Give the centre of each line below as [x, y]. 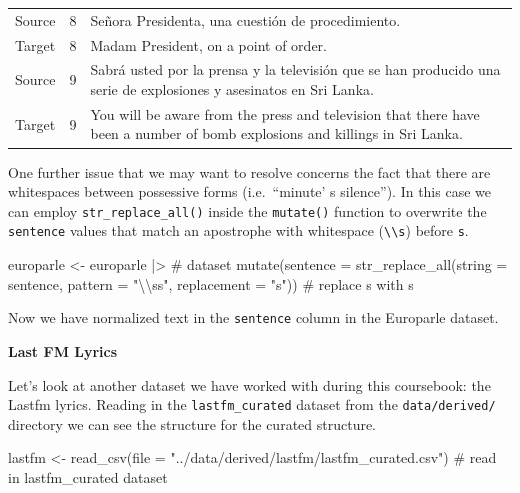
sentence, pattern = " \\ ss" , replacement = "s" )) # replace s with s [211, 283]
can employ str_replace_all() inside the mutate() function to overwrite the [247, 210]
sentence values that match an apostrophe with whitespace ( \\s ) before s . [238, 230]
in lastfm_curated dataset [88, 476]
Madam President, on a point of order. [208, 44]
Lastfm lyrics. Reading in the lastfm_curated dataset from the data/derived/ [252, 404]
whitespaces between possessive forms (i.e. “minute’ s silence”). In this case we [249, 191]
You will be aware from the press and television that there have [285, 113]
